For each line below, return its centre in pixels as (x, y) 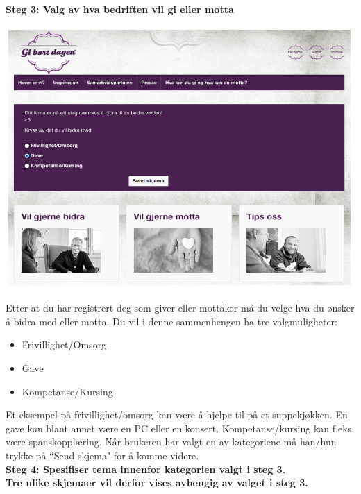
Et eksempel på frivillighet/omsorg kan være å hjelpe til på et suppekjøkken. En (177, 415)
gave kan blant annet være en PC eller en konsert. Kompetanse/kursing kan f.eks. (180, 428)
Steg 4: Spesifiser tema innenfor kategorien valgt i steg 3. (146, 469)
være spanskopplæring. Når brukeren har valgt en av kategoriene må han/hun (171, 442)
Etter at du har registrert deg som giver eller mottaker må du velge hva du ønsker (180, 308)
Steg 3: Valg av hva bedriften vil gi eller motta (120, 9)
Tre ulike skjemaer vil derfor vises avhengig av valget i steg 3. (157, 483)
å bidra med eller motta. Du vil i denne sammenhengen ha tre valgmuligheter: (171, 321)
